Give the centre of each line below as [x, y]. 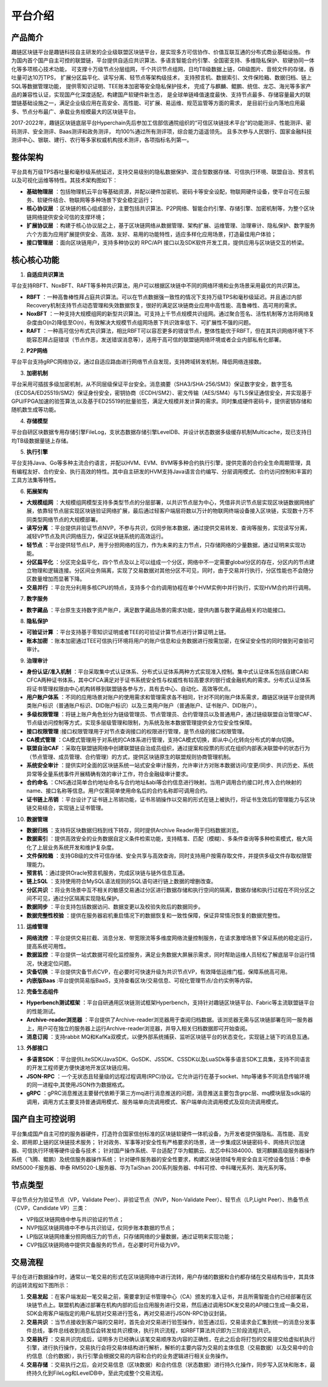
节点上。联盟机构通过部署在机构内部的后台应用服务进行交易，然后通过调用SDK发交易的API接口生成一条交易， [174, 1305]
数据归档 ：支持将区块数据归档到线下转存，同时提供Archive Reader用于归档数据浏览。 [134, 830]
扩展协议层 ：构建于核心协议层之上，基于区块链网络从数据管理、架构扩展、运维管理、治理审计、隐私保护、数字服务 [171, 226]
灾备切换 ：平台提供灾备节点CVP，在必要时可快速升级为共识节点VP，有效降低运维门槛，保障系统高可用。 [159, 972]
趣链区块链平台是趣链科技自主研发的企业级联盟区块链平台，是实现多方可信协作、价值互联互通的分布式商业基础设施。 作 [161, 52]
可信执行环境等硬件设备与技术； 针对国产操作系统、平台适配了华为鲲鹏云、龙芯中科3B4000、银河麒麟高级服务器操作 [168, 1151]
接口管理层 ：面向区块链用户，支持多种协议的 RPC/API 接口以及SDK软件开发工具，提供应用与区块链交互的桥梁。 [167, 243]
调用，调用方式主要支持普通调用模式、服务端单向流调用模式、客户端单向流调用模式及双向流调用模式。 [154, 1102]
